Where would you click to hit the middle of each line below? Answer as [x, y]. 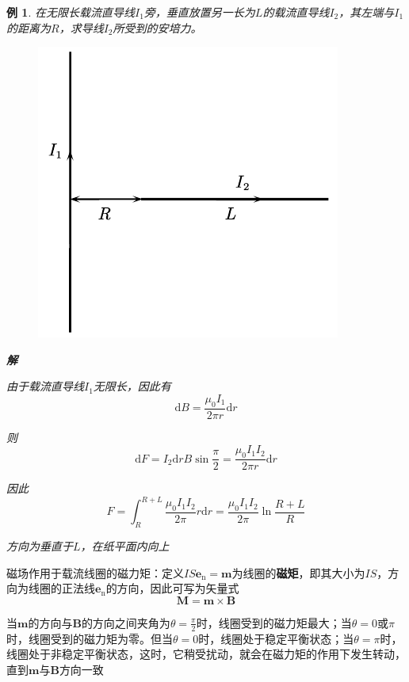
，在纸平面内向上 [125, 546]
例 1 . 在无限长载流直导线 [71, 12]
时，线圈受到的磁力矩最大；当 [274, 622]
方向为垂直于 [40, 546]
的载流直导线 [296, 12]
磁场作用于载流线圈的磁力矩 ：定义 [95, 572]
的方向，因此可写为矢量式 [172, 588]
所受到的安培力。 [157, 27]
